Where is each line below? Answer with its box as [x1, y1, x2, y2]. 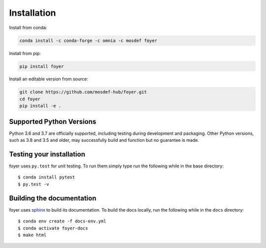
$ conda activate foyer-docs [18, 225, 88, 231]
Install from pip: [9, 50, 41, 56]
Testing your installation [9, 150, 86, 158]
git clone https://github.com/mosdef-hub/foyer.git [19, 89, 147, 95]
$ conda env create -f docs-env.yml [18, 218, 106, 224]
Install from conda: [9, 25, 47, 31]
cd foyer [19, 96, 41, 102]
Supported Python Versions [9, 117, 97, 125]
